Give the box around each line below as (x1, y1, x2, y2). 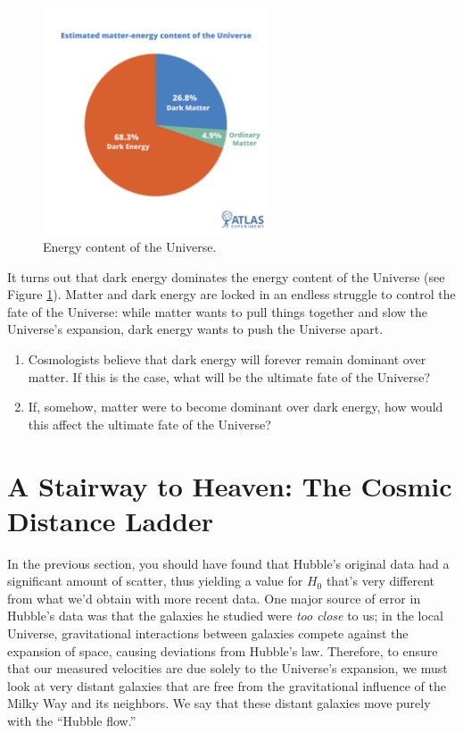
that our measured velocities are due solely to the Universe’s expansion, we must (7, 659, 448, 678)
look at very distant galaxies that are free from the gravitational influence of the (7, 676, 446, 695)
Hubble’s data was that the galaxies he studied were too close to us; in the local (7, 606, 443, 625)
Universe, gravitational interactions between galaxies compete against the (7, 624, 409, 643)
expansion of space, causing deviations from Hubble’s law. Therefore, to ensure (7, 641, 438, 660)
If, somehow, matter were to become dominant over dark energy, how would (28, 397, 443, 416)
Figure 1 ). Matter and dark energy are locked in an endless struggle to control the (7, 285, 456, 304)
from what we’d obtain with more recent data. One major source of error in (7, 588, 421, 607)
